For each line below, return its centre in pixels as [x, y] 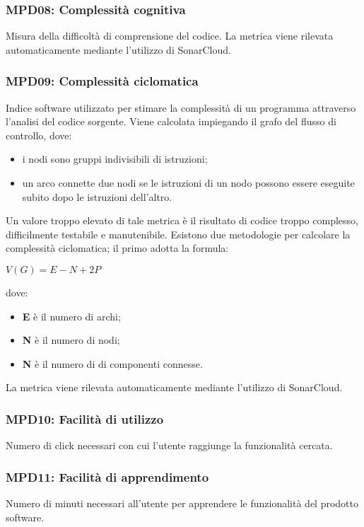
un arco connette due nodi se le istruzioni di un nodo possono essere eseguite [188, 183]
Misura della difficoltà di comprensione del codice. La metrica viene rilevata [170, 36]
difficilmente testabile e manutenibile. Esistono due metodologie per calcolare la [178, 234]
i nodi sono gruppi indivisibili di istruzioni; [115, 159]
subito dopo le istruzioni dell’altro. [97, 196]
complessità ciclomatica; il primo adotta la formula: [117, 248]
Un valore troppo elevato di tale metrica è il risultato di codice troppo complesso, [182, 220]
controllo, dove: [39, 135]
